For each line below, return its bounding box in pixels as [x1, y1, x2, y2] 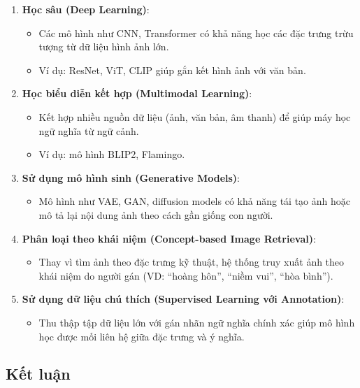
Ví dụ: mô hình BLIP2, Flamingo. [38, 147, 185, 161]
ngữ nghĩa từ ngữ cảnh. [38, 123, 139, 138]
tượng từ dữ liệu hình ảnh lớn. [38, 39, 169, 54]
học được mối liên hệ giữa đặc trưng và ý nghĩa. [38, 329, 245, 343]
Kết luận [6, 363, 71, 385]
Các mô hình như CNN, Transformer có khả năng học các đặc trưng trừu [38, 25, 354, 40]
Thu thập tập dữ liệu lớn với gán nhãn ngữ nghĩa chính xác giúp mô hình [38, 315, 355, 329]
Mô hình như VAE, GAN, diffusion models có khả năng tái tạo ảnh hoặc [38, 194, 350, 208]
